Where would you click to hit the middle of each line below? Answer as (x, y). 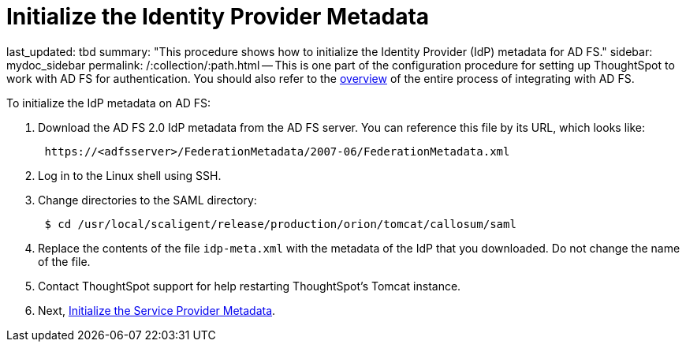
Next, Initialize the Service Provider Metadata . (157, 310)
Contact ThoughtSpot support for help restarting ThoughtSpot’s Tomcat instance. (250, 286)
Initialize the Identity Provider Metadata (218, 17)
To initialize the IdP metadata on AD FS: (109, 103)
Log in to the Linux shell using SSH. (130, 175)
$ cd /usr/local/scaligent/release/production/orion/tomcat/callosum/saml (280, 224)
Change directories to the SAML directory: (147, 200)
